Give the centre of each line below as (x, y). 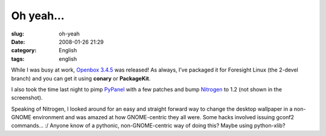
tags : (18, 59)
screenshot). (27, 98)
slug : (18, 34)
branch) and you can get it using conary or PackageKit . (81, 78)
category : (24, 51)
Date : (18, 42)
